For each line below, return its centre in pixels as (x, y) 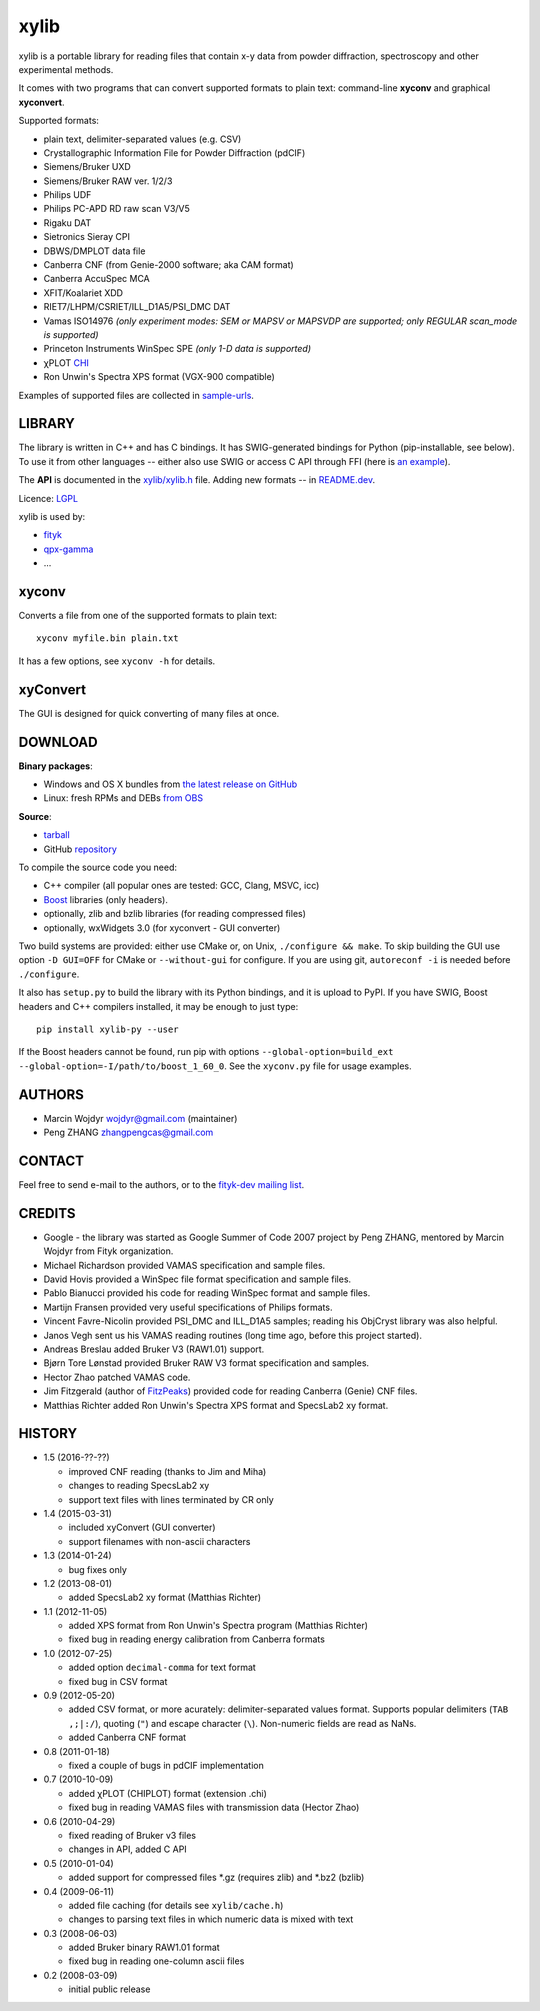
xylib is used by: (52, 516)
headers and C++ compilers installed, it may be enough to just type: (158, 1006)
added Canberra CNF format (127, 1737)
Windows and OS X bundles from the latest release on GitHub (170, 784)
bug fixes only (97, 1569)
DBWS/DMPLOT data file (94, 251)
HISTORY (48, 1433)
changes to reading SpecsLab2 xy (139, 1486)
